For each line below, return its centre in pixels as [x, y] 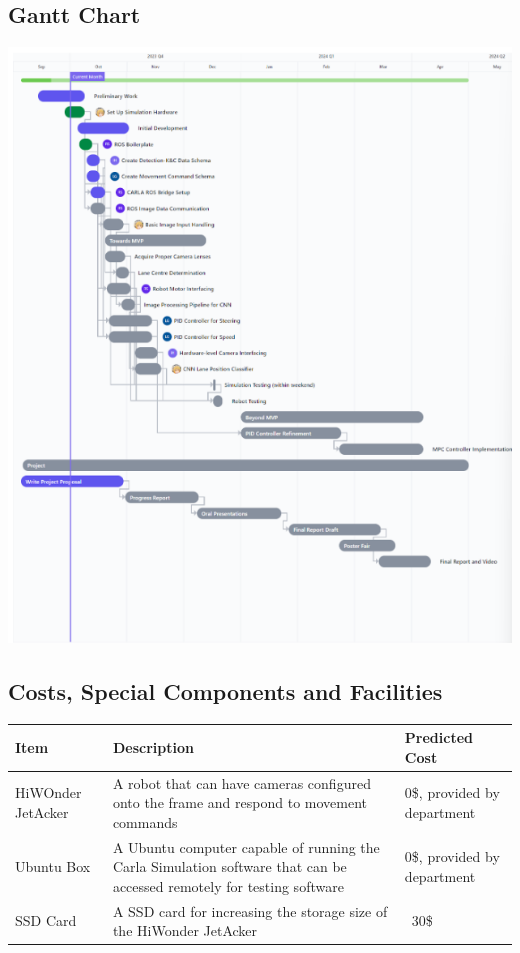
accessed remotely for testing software [228, 885]
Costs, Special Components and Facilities [225, 690]
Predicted [439, 737]
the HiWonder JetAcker [185, 930]
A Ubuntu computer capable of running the [246, 846]
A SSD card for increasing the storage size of [250, 910]
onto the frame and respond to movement [239, 802]
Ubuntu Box [53, 866]
